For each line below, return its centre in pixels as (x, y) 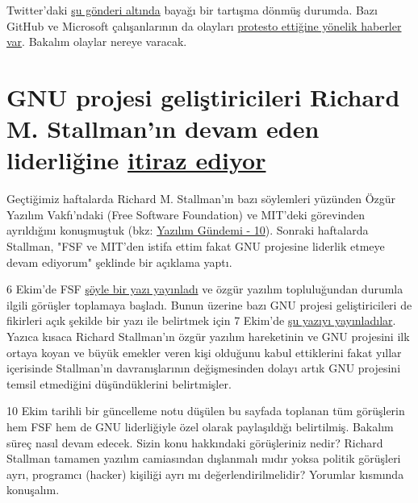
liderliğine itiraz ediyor (136, 160)
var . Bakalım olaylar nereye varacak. (97, 42)
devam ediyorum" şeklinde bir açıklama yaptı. (119, 262)
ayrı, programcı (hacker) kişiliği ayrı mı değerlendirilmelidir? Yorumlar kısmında (205, 474)
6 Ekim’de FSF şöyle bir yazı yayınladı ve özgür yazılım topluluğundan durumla (205, 289)
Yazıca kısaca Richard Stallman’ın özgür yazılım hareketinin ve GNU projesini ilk (208, 337)
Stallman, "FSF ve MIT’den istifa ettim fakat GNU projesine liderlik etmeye (196, 246)
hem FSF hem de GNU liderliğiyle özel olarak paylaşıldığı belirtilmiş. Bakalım (200, 426)
